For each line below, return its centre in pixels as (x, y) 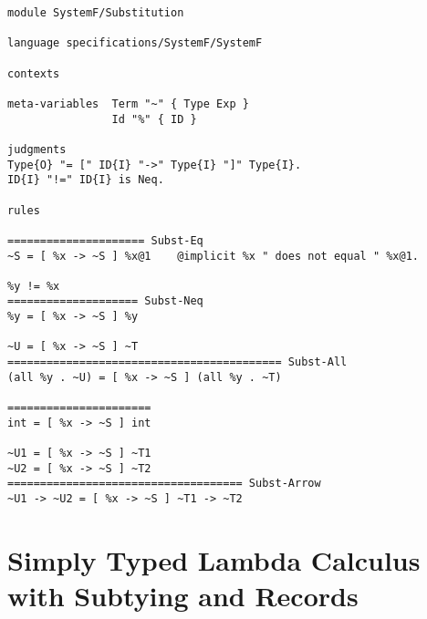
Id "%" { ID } (154, 119)
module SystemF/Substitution (96, 13)
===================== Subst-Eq (105, 240)
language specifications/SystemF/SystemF (135, 43)
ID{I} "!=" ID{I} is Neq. (86, 180)
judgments (37, 149)
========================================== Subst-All (177, 362)
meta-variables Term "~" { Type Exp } (128, 103)
